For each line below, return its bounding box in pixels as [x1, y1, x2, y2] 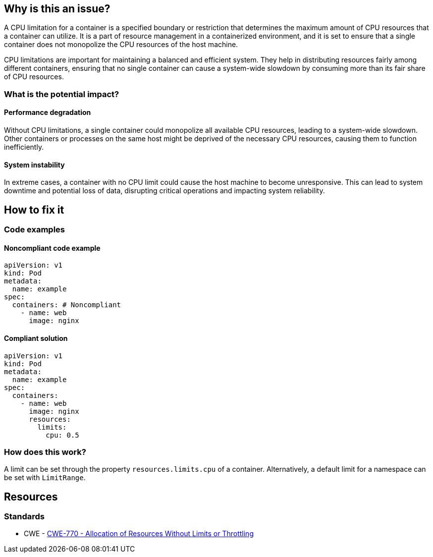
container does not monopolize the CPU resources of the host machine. [4, 40, 238, 49]
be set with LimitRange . [4, 473, 86, 482]
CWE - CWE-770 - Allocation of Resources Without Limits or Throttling [24, 529, 254, 538]
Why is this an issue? [4, 2, 110, 15]
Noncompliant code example [4, 243, 101, 252]
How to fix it [4, 203, 64, 216]
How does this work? [4, 446, 86, 457]
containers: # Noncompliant [12, 301, 121, 309]
